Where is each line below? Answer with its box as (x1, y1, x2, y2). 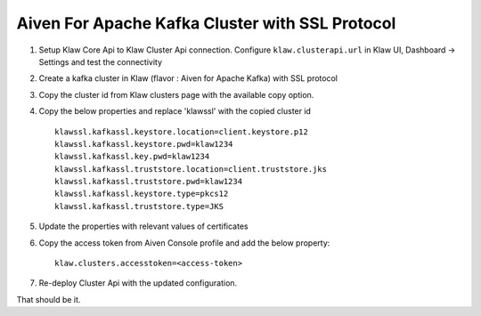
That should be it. (16, 294, 81, 304)
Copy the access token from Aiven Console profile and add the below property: (38, 237, 330, 248)
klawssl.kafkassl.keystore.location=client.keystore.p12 (54, 126, 309, 137)
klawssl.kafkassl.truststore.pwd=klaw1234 (54, 176, 243, 187)
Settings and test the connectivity (38, 56, 163, 67)
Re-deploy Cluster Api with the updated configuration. (38, 278, 238, 288)
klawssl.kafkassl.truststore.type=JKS (54, 201, 224, 211)
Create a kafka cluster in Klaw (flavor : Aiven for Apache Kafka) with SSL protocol (38, 73, 338, 84)
